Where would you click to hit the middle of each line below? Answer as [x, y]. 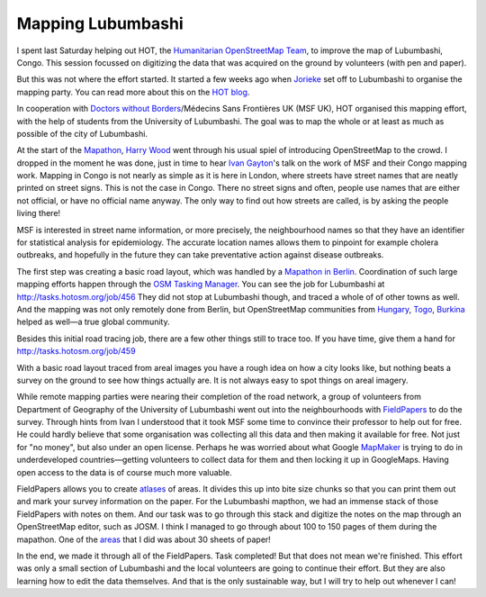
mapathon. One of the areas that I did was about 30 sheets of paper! [144, 539]
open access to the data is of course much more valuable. [125, 472]
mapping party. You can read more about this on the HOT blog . [133, 92]
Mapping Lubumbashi [100, 23]
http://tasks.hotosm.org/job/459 [76, 351]
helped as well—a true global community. [93, 322]
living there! [39, 213]
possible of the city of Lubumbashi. [82, 133]
